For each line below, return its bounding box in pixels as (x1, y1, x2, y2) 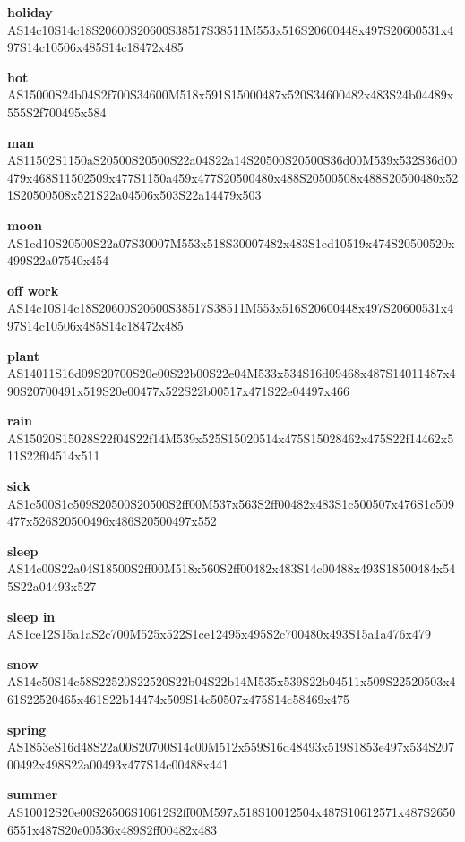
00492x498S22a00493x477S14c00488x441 (7, 754, 228, 773)
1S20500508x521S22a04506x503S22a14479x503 (7, 185, 262, 204)
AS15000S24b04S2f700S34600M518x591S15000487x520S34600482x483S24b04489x (7, 85, 454, 104)
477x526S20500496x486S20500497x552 (7, 511, 217, 530)
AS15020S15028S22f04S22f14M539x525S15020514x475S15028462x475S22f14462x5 (7, 428, 454, 447)
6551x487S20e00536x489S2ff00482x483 (7, 820, 218, 838)
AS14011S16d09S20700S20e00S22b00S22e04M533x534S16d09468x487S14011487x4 (7, 364, 456, 382)
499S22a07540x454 (7, 251, 109, 270)
